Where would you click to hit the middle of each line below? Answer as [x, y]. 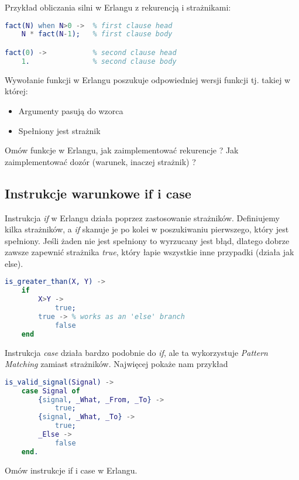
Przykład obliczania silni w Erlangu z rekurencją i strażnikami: [118, 7]
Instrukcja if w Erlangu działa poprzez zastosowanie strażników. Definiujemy [142, 217]
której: [16, 91]
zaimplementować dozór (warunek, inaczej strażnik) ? [100, 161]
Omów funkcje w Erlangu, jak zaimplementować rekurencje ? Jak [122, 150]
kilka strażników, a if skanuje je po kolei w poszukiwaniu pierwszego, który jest [147, 229]
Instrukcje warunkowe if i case [98, 193]
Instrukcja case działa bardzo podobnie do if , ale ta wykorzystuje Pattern [136, 352]
